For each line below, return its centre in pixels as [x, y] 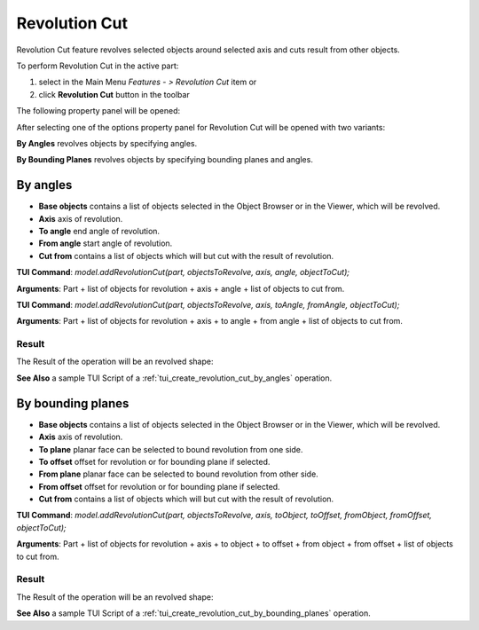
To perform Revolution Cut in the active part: [98, 66]
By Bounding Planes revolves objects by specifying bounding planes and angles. [165, 160]
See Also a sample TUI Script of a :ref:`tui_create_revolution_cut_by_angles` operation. [174, 378]
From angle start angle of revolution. [106, 243]
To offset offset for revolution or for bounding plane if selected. [154, 461]
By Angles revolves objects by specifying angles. [107, 143]
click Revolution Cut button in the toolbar [114, 94]
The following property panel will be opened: [98, 111]
